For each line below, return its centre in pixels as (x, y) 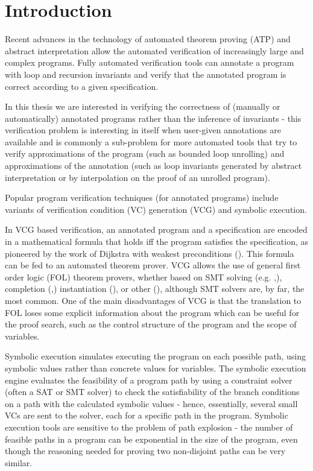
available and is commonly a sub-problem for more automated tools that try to (151, 141)
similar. (19, 462)
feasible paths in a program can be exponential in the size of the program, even (151, 439)
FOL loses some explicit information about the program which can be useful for (152, 312)
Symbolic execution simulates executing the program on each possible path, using (156, 356)
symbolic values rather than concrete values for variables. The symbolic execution (156, 368)
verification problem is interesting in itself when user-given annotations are (143, 130)
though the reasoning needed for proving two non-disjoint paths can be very (145, 451)
